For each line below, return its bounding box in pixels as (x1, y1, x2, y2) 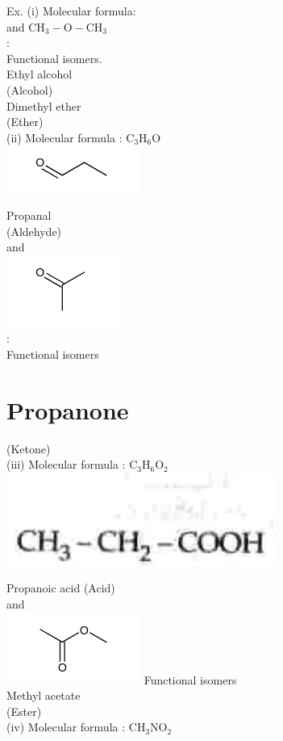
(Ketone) (6, 440, 51, 457)
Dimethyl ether (6, 97, 81, 114)
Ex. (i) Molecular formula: (6, 2, 136, 19)
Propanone (6, 393, 129, 426)
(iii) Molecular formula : (6, 456, 126, 473)
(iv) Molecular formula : (6, 718, 126, 735)
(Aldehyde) (6, 222, 62, 239)
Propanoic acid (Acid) (6, 579, 115, 596)
